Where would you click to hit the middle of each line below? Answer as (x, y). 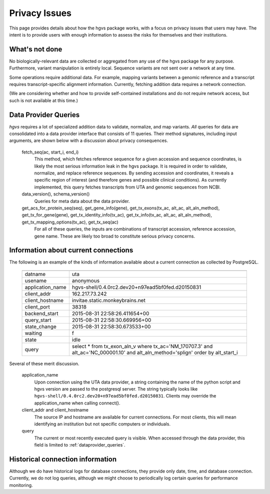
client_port (37, 306)
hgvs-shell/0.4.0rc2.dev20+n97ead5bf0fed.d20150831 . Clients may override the (125, 396)
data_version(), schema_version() (56, 194)
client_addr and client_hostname (55, 410)
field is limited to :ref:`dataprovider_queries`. (80, 445)
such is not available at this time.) (44, 100)
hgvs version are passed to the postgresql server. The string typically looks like (116, 389)
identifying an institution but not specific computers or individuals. (102, 424)
